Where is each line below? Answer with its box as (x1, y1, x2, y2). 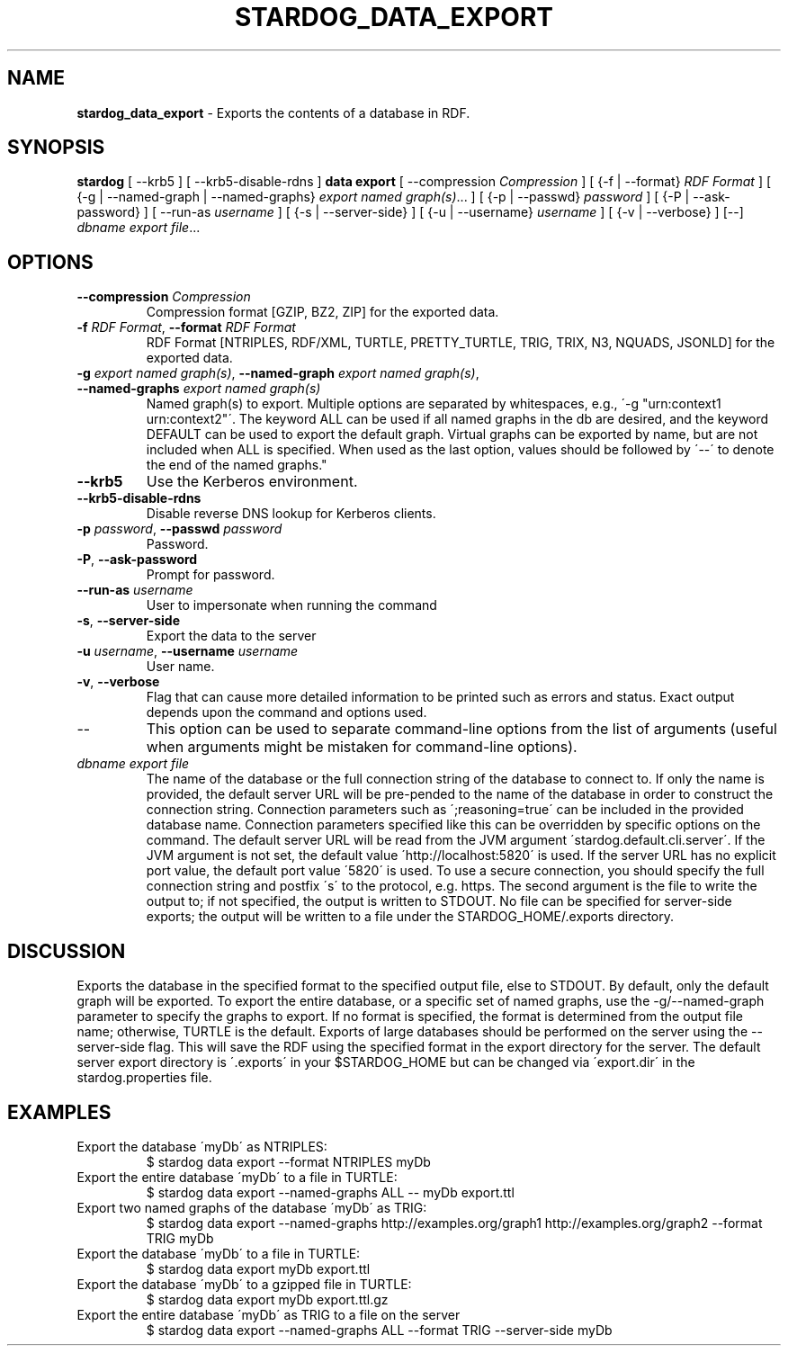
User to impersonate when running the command (146, 597, 437, 614)
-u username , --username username (76, 643, 299, 659)
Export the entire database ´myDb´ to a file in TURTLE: (76, 1169, 398, 1185)
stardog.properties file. (76, 1070, 212, 1086)
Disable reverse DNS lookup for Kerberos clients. (146, 506, 436, 522)
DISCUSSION (7, 939, 126, 963)
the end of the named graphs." (146, 457, 327, 473)
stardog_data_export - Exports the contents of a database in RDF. (76, 104, 470, 121)
